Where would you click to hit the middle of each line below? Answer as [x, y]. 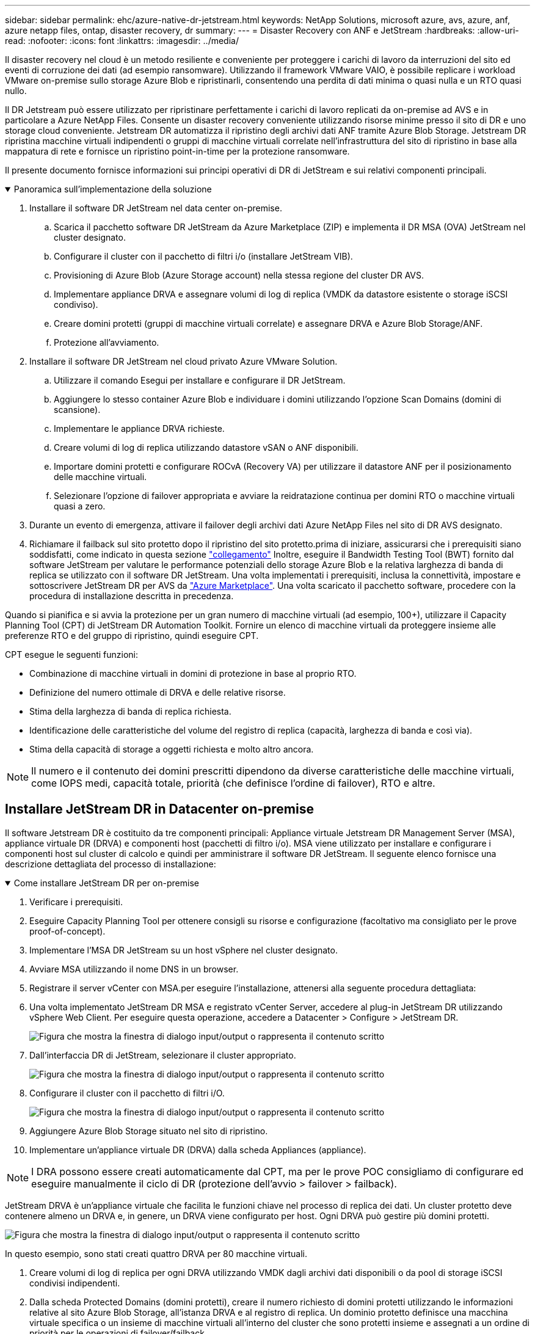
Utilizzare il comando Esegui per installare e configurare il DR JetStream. [200, 380]
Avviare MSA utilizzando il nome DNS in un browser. [134, 969]
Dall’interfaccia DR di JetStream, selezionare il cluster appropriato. [163, 1055]
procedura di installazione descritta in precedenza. [132, 596]
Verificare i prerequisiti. [76, 902]
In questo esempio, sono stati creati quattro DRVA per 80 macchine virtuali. [156, 1253]
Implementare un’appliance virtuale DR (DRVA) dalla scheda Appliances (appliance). [198, 1150]
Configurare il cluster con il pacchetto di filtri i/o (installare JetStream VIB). [203, 256]
